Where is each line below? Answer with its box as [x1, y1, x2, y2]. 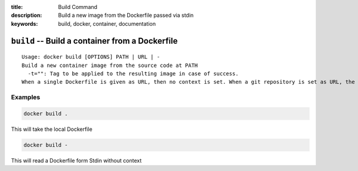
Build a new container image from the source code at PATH [21, 62, 198, 69]
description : [11, 12, 42, 19]
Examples [11, 93, 41, 102]
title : [11, 4, 23, 10]
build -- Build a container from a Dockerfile [11, 36, 178, 46]
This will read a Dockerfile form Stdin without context [11, 157, 142, 164]
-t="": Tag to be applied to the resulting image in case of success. [27, 70, 239, 77]
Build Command [58, 4, 98, 10]
